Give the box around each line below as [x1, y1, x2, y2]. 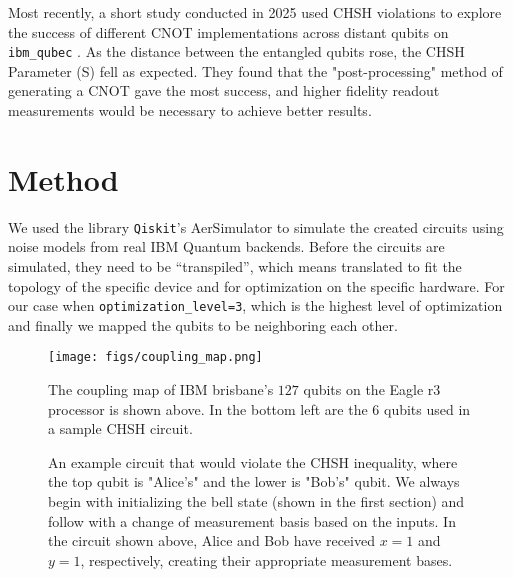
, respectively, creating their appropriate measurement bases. [80, 549, 453, 570]
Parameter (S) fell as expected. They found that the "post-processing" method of [8, 60, 503, 81]
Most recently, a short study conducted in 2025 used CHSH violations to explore [8, 2, 502, 22]
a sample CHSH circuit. [48, 418, 193, 439]
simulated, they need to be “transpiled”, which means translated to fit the [8, 256, 462, 276]
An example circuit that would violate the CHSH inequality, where [48, 451, 458, 472]
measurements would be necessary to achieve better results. [8, 100, 372, 121]
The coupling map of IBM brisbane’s [48, 379, 274, 400]
